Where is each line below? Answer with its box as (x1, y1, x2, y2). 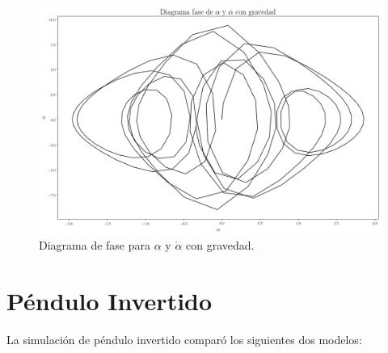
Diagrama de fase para (39, 237, 151, 254)
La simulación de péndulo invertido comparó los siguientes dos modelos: (6, 330, 362, 347)
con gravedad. (186, 237, 255, 254)
